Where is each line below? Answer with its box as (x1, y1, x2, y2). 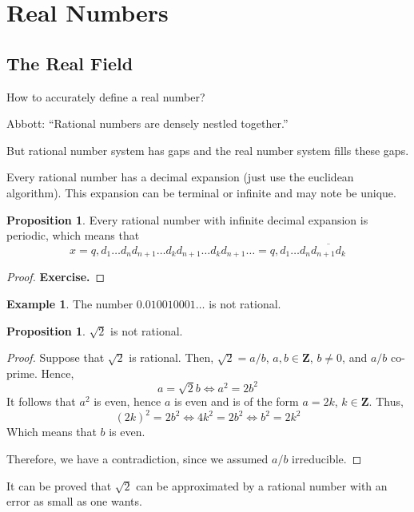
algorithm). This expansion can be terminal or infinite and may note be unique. (6, 184, 396, 200)
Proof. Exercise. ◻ (6, 268, 105, 285)
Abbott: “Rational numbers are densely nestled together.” (6, 115, 289, 132)
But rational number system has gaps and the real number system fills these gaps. (6, 141, 409, 158)
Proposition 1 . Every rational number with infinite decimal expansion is (6, 211, 368, 228)
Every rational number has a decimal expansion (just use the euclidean (6, 169, 354, 185)
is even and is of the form (174, 393, 299, 410)
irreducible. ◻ (292, 450, 362, 466)
